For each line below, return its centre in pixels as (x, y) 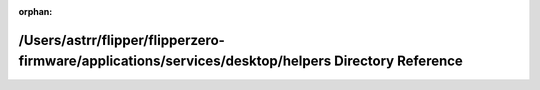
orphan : (35, 11)
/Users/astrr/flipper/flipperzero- (121, 40)
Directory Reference (398, 61)
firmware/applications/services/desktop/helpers (175, 61)
